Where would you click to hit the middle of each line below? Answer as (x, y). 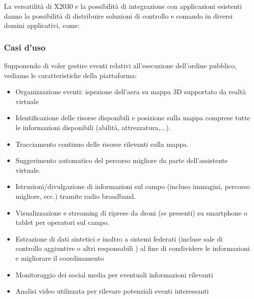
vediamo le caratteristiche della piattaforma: (70, 75)
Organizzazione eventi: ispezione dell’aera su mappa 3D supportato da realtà (131, 92)
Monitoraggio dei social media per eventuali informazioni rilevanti (114, 274)
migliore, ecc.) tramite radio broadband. (76, 196)
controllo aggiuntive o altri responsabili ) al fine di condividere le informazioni (133, 248)
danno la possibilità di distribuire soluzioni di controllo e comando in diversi (118, 15)
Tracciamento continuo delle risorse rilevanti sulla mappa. (102, 144)
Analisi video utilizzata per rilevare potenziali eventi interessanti (112, 291)
